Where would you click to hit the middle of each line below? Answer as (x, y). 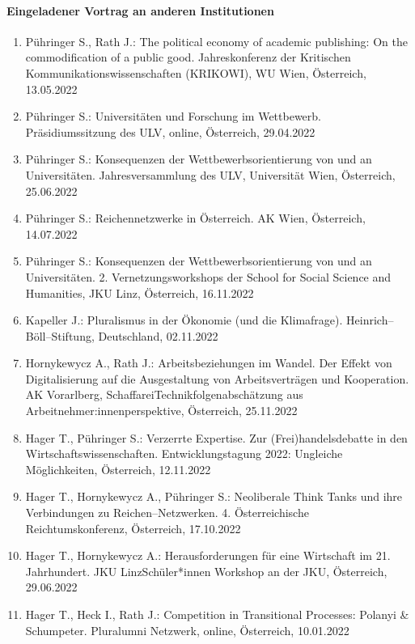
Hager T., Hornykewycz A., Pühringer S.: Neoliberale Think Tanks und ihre (214, 496)
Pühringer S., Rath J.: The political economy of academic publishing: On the (216, 41)
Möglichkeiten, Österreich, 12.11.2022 (118, 469)
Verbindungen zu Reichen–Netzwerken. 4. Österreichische (167, 513)
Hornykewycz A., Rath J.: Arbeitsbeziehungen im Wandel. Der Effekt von (209, 363)
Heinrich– (370, 320)
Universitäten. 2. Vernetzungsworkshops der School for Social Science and (208, 276)
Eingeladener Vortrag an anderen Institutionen (140, 10)
